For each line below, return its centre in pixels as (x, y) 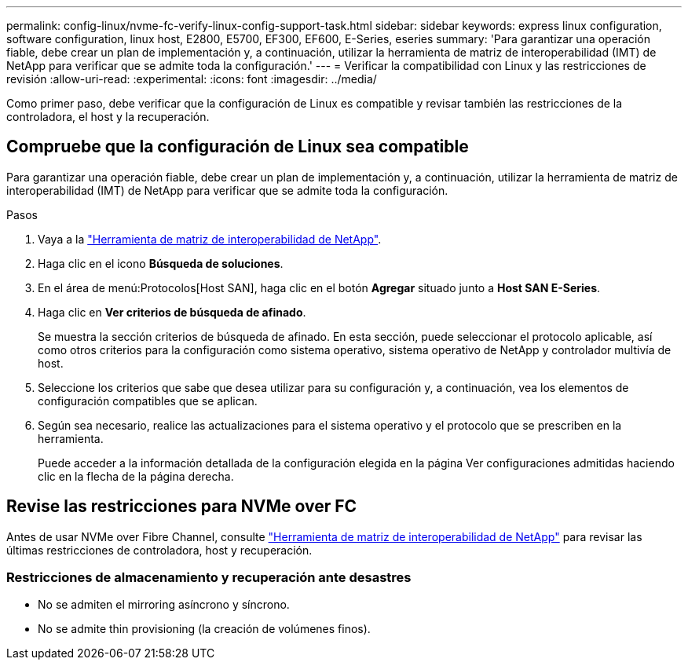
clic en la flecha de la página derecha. (136, 476)
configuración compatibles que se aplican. (148, 401)
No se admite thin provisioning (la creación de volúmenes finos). (204, 629)
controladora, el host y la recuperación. (108, 117)
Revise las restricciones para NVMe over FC (182, 507)
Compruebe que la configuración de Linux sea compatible (238, 147)
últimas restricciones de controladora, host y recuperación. (159, 550)
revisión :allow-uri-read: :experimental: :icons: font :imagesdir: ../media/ (192, 79)
